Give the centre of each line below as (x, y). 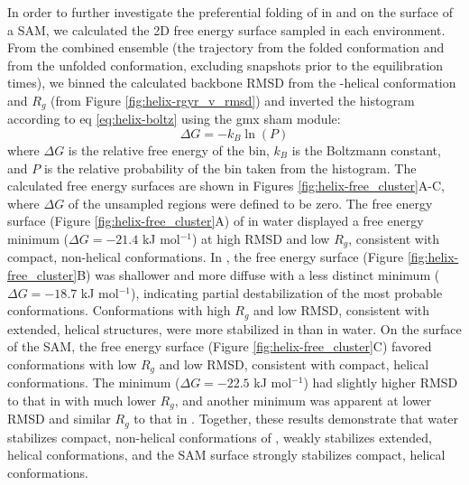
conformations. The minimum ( (94, 382)
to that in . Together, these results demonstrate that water (296, 419)
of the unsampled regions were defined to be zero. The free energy (250, 203)
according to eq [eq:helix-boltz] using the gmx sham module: (174, 119)
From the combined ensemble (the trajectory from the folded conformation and (226, 47)
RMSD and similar (59, 419)
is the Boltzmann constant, (366, 150)
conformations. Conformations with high (119, 310)
